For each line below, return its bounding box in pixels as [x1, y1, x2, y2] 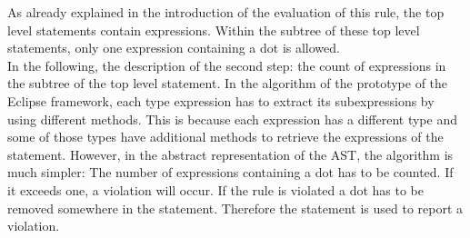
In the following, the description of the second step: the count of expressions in [7, 55, 446, 74]
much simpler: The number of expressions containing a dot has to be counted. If [7, 163, 454, 182]
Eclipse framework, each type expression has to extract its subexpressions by [7, 91, 435, 110]
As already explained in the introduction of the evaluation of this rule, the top [7, 3, 445, 21]
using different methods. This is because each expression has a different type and [7, 109, 457, 128]
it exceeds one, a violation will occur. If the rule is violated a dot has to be [7, 180, 425, 199]
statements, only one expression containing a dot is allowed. [7, 38, 340, 57]
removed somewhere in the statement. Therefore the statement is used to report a [7, 198, 464, 217]
